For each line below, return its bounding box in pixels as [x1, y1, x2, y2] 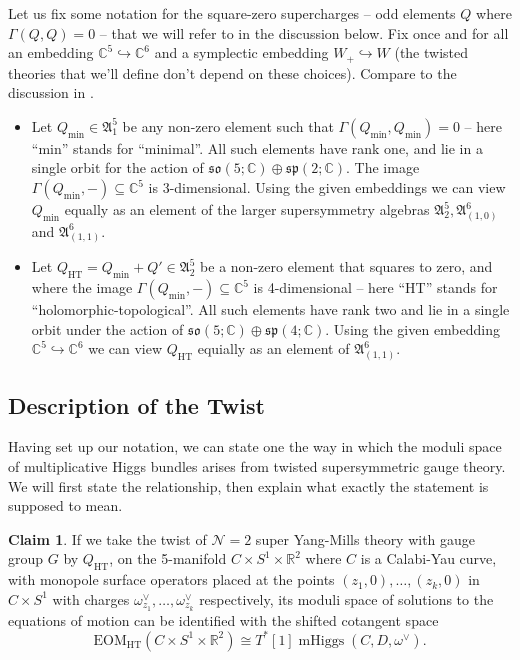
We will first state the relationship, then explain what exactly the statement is [8, 475, 489, 496]
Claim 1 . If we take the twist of [8, 528, 207, 549]
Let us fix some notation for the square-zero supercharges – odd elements [8, 3, 456, 23]
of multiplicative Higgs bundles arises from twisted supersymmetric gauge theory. [8, 456, 506, 476]
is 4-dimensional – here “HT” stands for [253, 277, 498, 298]
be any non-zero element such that [122, 115, 334, 136]
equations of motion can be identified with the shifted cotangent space [8, 609, 439, 630]
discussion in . [8, 82, 94, 103]
